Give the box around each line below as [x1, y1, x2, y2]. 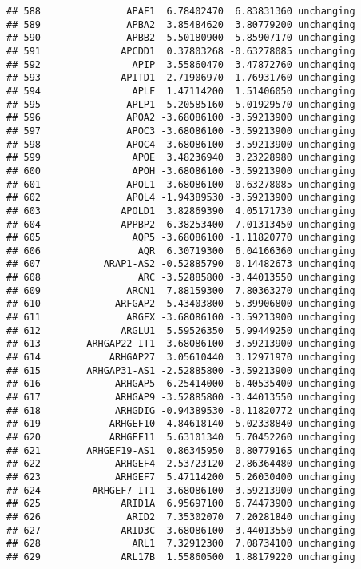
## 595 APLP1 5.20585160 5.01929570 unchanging [6, 98, 355, 110]
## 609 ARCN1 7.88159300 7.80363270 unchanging [6, 284, 355, 296]
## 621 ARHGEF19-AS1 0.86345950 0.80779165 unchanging [6, 444, 355, 456]
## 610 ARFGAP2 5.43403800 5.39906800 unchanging [6, 298, 355, 310]
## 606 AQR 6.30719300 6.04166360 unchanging [6, 245, 355, 257]
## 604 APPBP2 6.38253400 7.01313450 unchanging [6, 218, 355, 230]
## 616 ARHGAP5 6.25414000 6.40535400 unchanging [6, 378, 355, 390]
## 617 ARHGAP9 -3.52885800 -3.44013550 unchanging [6, 392, 355, 404]
